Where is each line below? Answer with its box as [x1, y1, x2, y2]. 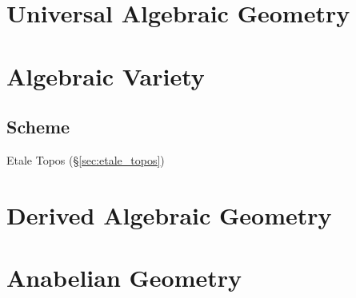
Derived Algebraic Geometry [6, 198, 332, 231]
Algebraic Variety [6, 59, 205, 92]
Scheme [6, 114, 70, 139]
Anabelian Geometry [6, 261, 242, 294]
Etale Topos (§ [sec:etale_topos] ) [6, 151, 165, 168]
